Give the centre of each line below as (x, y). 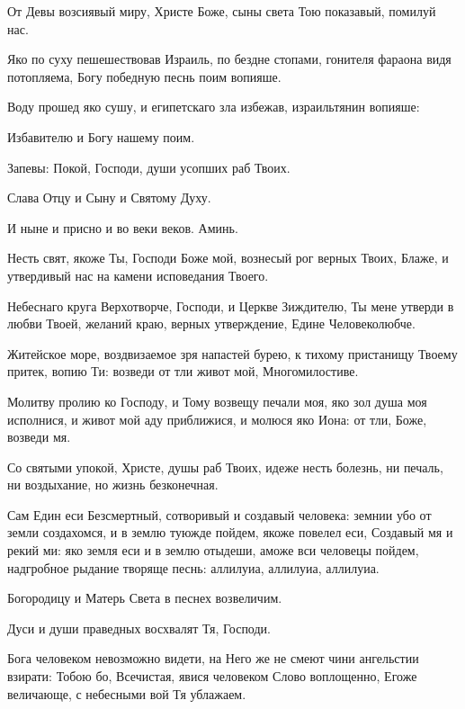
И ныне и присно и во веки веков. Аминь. (123, 227)
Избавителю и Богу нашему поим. (101, 136)
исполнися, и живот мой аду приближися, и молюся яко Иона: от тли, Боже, (217, 419)
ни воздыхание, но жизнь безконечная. (113, 485)
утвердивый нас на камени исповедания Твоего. (138, 275)
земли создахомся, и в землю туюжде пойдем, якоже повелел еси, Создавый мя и (230, 532)
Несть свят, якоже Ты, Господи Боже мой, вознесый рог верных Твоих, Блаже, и (228, 258)
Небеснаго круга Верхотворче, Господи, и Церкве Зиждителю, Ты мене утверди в (231, 305)
